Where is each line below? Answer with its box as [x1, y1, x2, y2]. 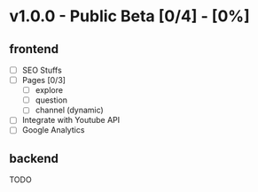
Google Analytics [21, 125, 85, 135]
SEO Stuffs [21, 65, 62, 75]
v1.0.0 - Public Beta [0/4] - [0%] [9, 6, 250, 27]
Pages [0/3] [21, 75, 66, 86]
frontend [9, 42, 59, 57]
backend [9, 150, 59, 165]
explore [35, 85, 64, 96]
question [35, 95, 68, 105]
